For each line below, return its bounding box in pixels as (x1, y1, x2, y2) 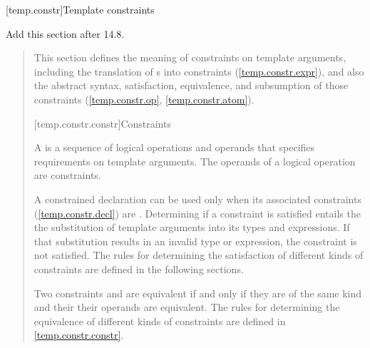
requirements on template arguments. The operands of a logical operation (34, 153, 356, 168)
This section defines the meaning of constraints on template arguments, (34, 50, 346, 65)
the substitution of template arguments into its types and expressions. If (34, 220, 350, 235)
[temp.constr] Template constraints (6, 2, 155, 16)
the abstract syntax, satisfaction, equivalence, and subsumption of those (34, 78, 349, 93)
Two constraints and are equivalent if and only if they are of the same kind (34, 285, 362, 300)
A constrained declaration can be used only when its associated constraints (34, 191, 361, 206)
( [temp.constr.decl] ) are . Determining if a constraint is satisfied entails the (34, 205, 361, 220)
